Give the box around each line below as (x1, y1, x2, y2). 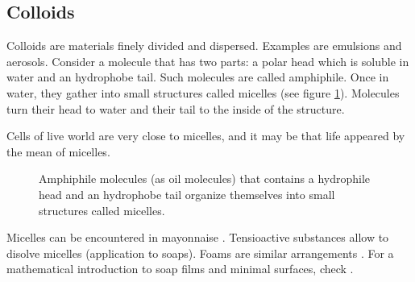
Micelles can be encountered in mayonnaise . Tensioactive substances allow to (6, 229, 389, 246)
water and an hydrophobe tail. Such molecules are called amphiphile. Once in (6, 68, 389, 85)
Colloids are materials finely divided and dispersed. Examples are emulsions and (6, 37, 402, 54)
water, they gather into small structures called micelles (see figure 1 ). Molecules (6, 84, 400, 101)
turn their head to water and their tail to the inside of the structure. (6, 100, 345, 117)
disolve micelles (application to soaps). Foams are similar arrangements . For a (6, 244, 394, 261)
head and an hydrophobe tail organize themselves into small (39, 185, 335, 202)
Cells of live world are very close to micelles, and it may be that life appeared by (6, 127, 405, 144)
